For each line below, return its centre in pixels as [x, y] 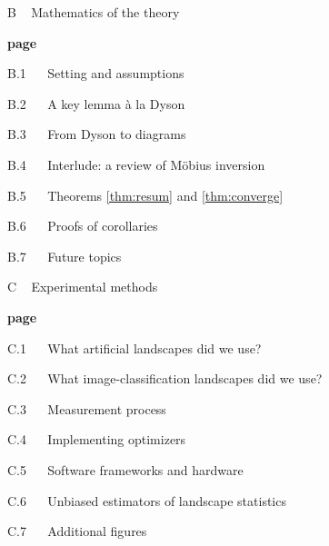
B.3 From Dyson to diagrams [97, 134]
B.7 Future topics [65, 256]
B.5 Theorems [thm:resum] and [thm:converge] [145, 195]
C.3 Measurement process [87, 408]
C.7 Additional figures [77, 531]
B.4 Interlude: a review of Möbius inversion [136, 164]
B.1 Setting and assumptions [96, 73]
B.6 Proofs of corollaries [83, 226]
